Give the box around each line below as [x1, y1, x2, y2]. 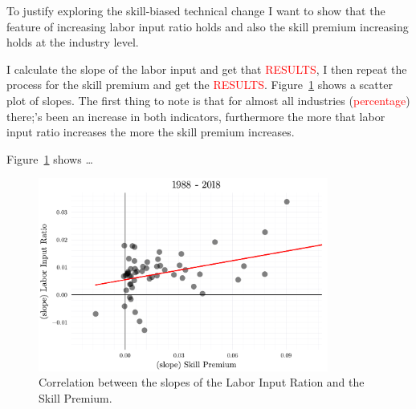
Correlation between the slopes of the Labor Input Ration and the [39, 374, 365, 391]
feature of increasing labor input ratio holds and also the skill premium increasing [6, 18, 409, 34]
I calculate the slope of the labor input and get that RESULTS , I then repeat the [6, 60, 407, 77]
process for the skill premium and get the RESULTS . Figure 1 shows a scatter [6, 76, 393, 93]
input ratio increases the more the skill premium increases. [6, 124, 295, 140]
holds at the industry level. [6, 34, 139, 51]
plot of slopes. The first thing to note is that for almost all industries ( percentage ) [6, 91, 410, 108]
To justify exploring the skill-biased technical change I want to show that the [6, 2, 385, 18]
